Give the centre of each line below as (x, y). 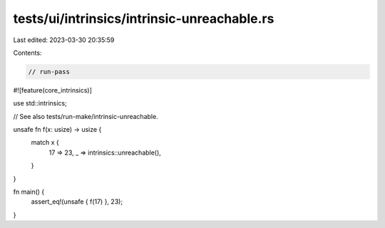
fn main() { (29, 192)
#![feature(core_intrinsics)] (53, 90)
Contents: (27, 53)
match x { (45, 142)
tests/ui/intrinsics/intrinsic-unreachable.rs (144, 19)
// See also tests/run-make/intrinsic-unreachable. (86, 116)
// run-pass (49, 72)
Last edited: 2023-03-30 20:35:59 (64, 40)
